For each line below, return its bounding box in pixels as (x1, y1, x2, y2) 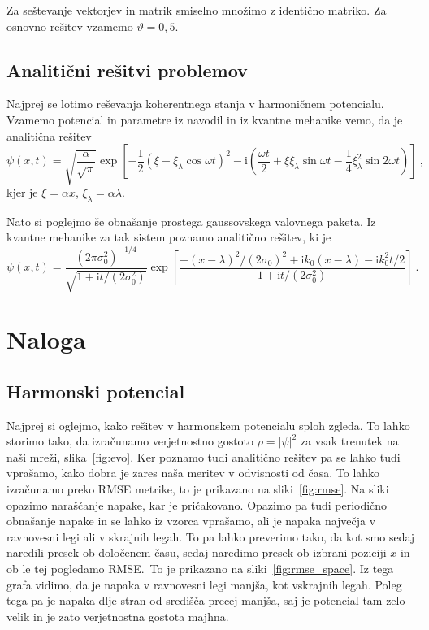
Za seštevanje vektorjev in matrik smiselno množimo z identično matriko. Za (6, 2, 387, 18)
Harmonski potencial (6, 378, 185, 403)
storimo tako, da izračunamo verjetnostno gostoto (6, 432, 254, 450)
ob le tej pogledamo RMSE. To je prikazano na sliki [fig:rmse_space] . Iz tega (6, 559, 394, 576)
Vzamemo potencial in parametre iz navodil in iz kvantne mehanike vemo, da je (6, 111, 403, 128)
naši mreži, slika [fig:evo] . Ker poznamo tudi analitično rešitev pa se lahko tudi (6, 448, 401, 465)
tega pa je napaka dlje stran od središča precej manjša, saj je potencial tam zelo (6, 592, 405, 609)
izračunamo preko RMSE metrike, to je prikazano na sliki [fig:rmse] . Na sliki (6, 480, 389, 497)
